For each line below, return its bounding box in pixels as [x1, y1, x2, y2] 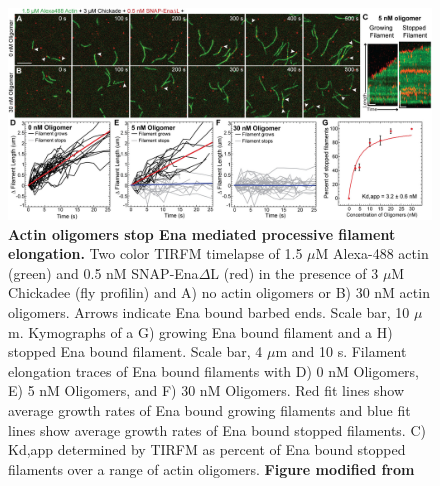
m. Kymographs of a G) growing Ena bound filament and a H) [8, 321, 393, 342]
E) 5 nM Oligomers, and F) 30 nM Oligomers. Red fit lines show [8, 380, 405, 401]
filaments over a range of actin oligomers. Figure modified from [8, 458, 415, 479]
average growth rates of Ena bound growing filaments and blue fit [8, 399, 411, 420]
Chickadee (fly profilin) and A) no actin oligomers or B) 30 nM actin [8, 282, 430, 303]
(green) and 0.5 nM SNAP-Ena [8, 262, 199, 283]
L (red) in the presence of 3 [210, 262, 379, 283]
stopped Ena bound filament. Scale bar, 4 [8, 341, 263, 362]
